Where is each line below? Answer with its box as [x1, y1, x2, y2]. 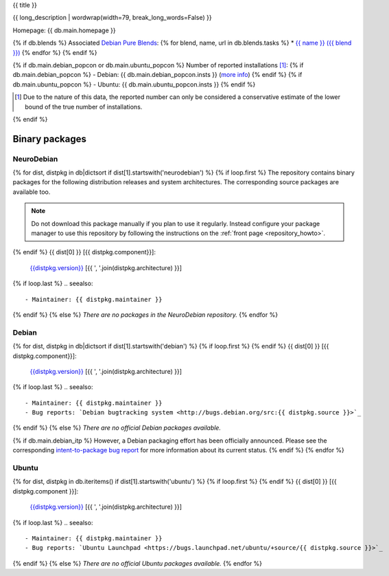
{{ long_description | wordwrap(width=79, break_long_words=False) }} [12, 14, 212, 22]
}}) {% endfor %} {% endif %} [12, 48, 97, 56]
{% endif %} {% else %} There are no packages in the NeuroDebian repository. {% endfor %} [12, 310, 278, 319]
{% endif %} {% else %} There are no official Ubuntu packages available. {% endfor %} [12, 559, 263, 567]
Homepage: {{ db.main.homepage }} [12, 26, 116, 34]
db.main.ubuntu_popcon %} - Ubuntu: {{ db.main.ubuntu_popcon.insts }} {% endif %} [12, 80, 256, 89]
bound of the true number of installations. [25, 102, 143, 111]
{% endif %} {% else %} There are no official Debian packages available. [12, 423, 221, 432]
